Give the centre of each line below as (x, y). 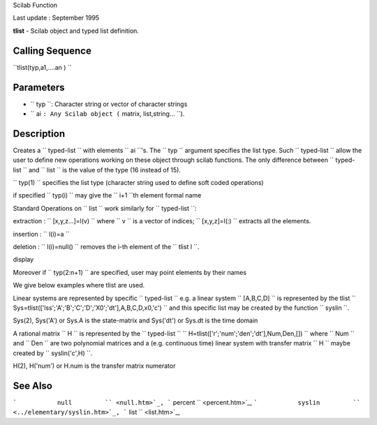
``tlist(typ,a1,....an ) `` (43, 67)
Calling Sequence (52, 51)
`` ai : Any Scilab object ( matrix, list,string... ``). (108, 113)
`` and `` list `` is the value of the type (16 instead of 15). (102, 170)
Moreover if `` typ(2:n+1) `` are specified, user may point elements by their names (130, 272)
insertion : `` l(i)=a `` (41, 234)
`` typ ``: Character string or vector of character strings (109, 104)
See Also (32, 386)
